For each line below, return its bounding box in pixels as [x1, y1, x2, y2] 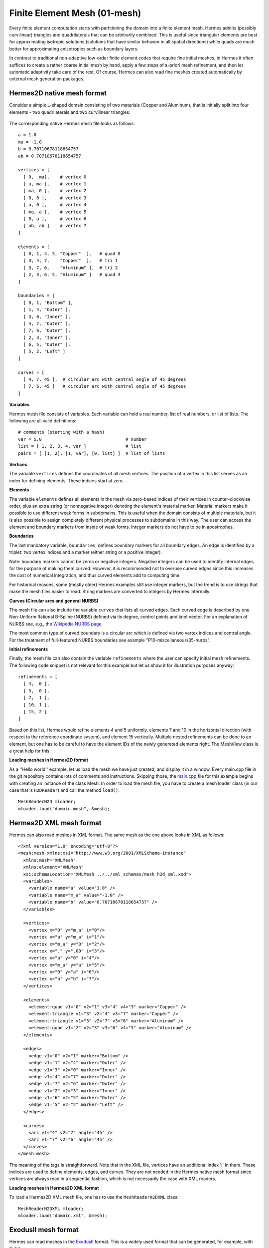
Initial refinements [9, 646, 48, 652]
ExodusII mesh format [9, 1226, 79, 1234]
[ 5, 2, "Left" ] [23, 348, 66, 354]
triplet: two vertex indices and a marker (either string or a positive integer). [9, 549, 162, 555]
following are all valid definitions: [9, 417, 77, 424]
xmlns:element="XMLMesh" [23, 864, 84, 870]
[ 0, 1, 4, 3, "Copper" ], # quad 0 [23, 251, 121, 257]
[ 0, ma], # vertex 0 [23, 174, 87, 180]
